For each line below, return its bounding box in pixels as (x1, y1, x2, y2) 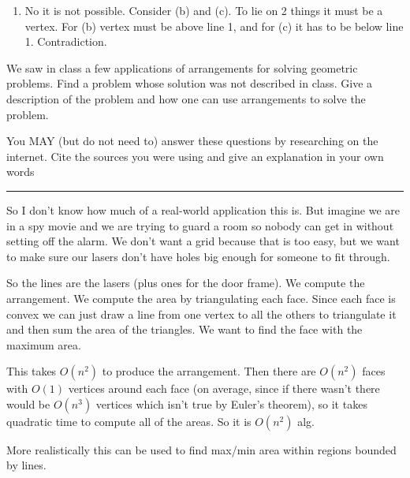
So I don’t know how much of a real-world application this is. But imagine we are (6, 201, 400, 218)
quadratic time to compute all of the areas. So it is (6, 413, 252, 429)
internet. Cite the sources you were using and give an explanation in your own (6, 148, 384, 164)
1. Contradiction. (24, 33, 107, 50)
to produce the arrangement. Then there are (102, 363, 316, 379)
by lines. (6, 457, 47, 473)
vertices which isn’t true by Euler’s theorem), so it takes (95, 395, 367, 412)
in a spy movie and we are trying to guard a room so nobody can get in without (6, 217, 394, 233)
